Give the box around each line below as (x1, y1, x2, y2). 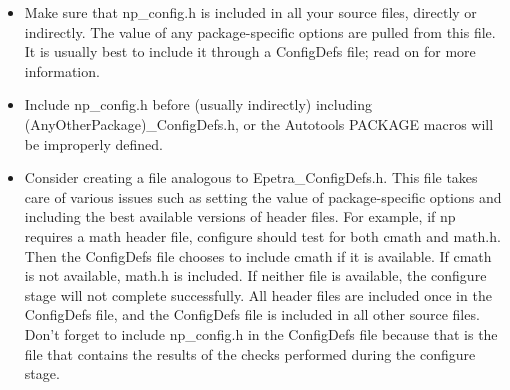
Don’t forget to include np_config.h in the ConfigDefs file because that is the (24, 323, 498, 344)
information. (24, 60, 100, 81)
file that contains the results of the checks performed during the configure (24, 343, 476, 364)
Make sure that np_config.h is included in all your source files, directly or (24, 2, 477, 22)
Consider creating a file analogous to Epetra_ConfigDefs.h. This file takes (24, 167, 478, 188)
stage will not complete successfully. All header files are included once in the (24, 284, 492, 305)
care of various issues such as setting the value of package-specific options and (24, 186, 502, 207)
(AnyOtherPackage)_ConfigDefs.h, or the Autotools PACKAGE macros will (24, 113, 494, 134)
